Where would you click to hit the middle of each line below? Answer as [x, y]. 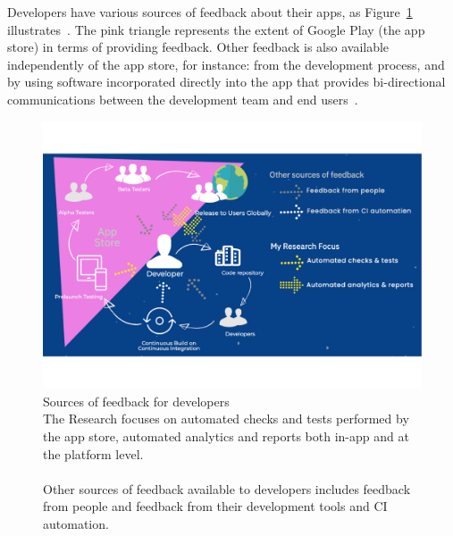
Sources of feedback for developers [136, 401]
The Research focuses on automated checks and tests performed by [226, 419]
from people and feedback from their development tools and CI [215, 506]
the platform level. [93, 453]
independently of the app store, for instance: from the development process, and [226, 64]
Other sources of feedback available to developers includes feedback [227, 488]
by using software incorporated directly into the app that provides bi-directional [226, 82]
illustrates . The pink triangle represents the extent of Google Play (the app [216, 29]
